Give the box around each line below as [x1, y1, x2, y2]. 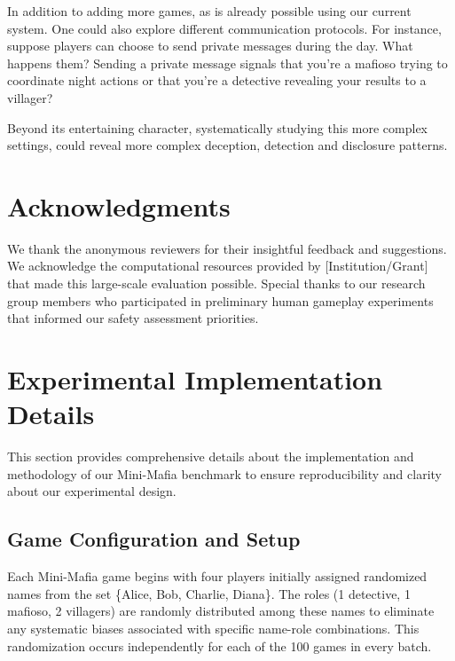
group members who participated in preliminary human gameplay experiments [7, 291, 434, 310]
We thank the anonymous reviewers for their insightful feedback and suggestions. [7, 239, 447, 257]
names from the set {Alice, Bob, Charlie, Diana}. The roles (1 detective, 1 [7, 584, 411, 602]
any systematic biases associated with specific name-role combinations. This [7, 618, 420, 637]
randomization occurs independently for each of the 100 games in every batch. [7, 636, 432, 655]
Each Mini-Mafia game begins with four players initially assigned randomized [7, 567, 428, 586]
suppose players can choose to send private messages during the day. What [7, 36, 413, 55]
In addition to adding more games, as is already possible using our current [7, 2, 412, 20]
